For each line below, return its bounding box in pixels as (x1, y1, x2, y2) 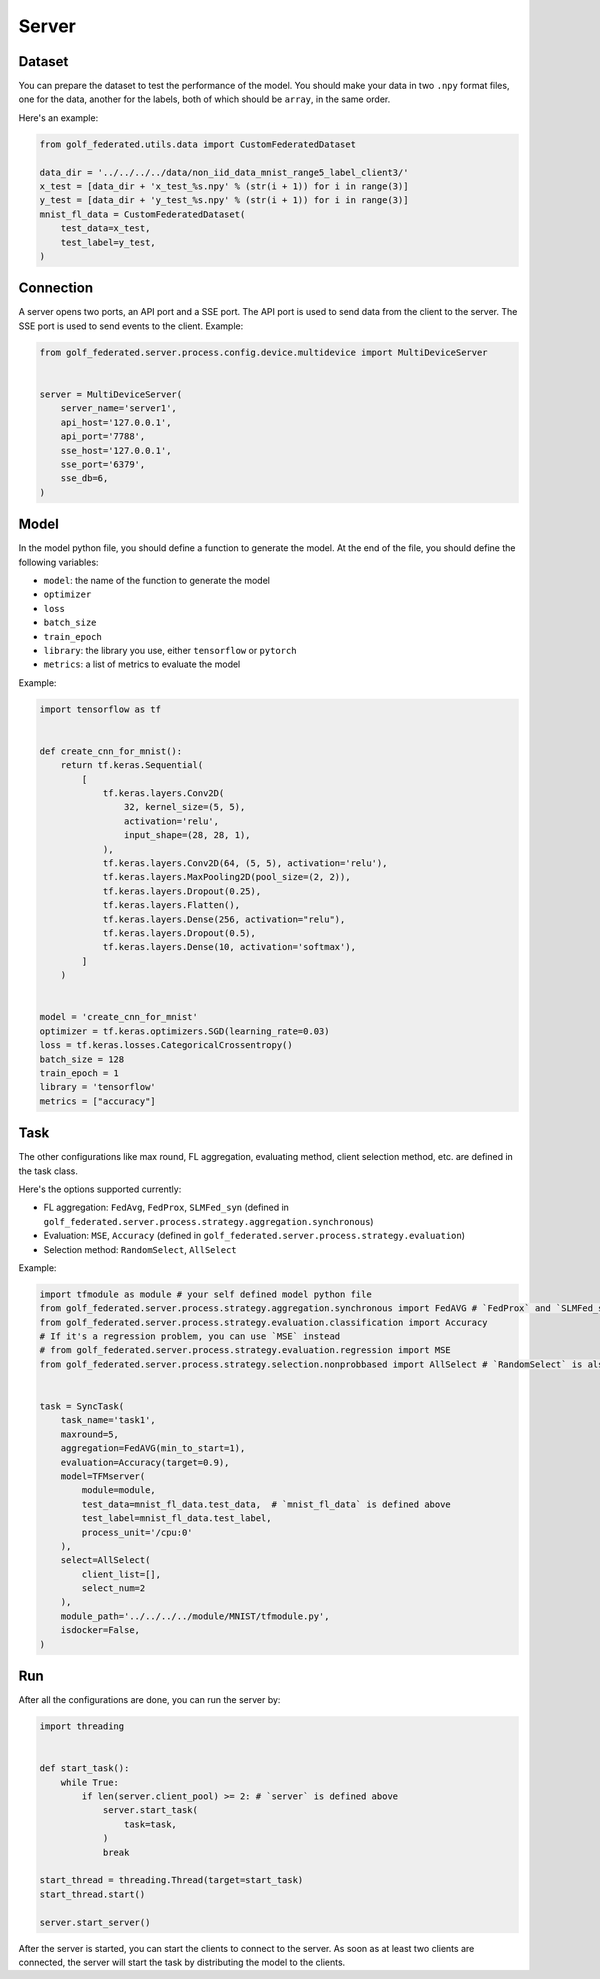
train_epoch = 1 (39, 1067, 120, 1079)
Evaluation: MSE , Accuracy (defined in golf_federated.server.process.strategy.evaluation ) (43, 1230, 465, 1242)
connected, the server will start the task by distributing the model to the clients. (18, 1956, 346, 1968)
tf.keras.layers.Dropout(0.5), (102, 927, 257, 939)
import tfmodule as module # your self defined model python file (39, 1288, 372, 1300)
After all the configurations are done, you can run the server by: (18, 1694, 281, 1706)
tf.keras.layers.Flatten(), (102, 900, 240, 911)
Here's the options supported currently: (18, 1183, 182, 1195)
